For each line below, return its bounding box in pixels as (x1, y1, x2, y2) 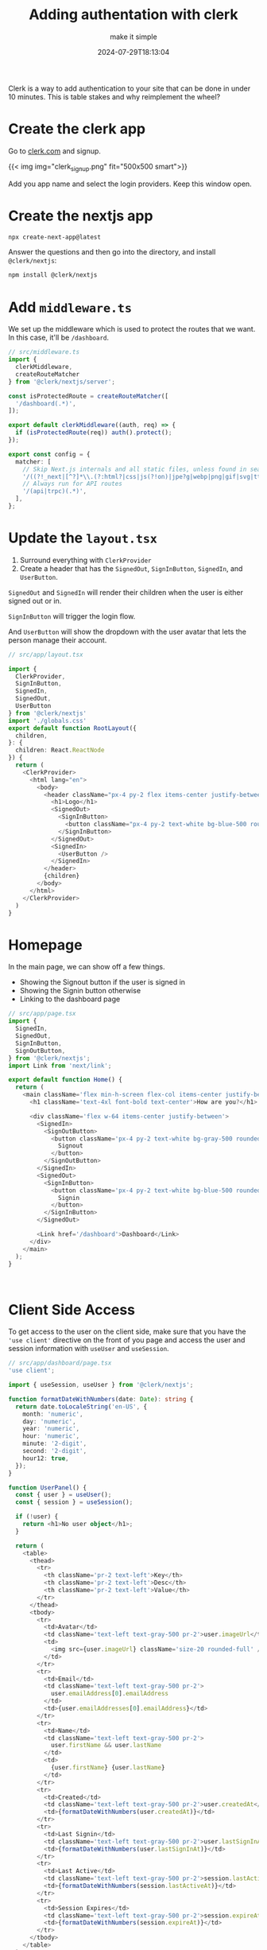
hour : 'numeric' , (22, 1432, 80, 1440)
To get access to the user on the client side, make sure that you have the (8, 1327, 246, 1337)
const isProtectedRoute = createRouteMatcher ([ (8, 392, 169, 400)
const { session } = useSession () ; (15, 1498, 133, 1506)
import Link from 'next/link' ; (8, 1062, 112, 1070)
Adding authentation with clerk (29, 6, 238, 24)
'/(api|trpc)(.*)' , (22, 487, 87, 495)
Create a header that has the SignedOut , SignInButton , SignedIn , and (19, 563, 243, 573)
